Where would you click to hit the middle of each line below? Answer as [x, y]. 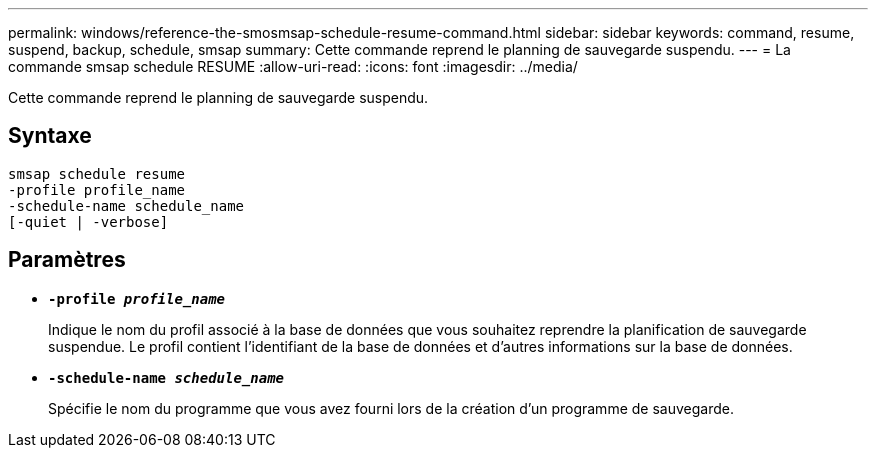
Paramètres [67, 260]
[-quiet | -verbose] [88, 221]
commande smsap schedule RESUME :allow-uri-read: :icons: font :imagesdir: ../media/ [293, 66]
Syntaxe [50, 136]
